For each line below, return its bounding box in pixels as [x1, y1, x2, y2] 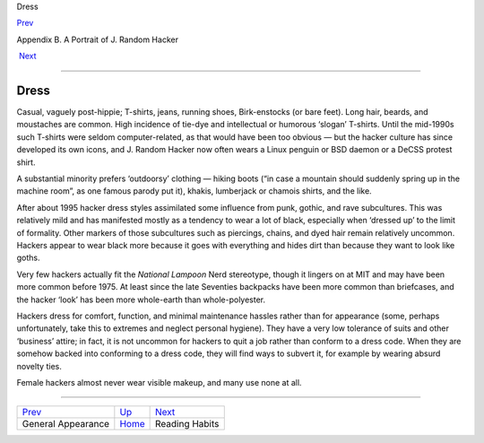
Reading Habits [154, 418, 220, 430]
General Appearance [22, 418, 110, 430]
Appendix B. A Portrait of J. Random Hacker [16, 34, 179, 45]
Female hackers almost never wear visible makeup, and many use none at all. [16, 377, 302, 387]
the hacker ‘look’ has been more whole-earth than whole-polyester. [16, 294, 266, 305]
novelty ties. [16, 360, 62, 371]
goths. [16, 252, 40, 264]
